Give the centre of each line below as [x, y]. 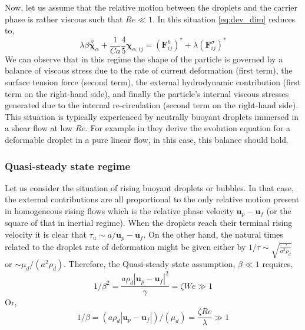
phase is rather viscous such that [64, 19]
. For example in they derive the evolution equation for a [188, 128]
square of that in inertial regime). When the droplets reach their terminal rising [149, 223]
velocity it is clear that [46, 234]
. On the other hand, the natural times [213, 234]
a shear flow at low [39, 128]
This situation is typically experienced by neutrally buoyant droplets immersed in [152, 116]
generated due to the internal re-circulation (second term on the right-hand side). [152, 105]
